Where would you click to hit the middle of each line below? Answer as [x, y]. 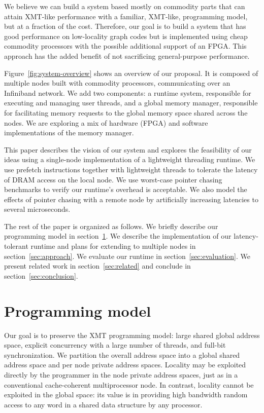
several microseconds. [37, 209]
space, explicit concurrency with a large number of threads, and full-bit [115, 345]
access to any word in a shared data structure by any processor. [103, 404]
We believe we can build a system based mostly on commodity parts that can [125, 6]
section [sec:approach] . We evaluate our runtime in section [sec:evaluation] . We [127, 256]
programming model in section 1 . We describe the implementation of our [118, 236]
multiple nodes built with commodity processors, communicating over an [117, 83]
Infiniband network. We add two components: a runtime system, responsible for [128, 92]
